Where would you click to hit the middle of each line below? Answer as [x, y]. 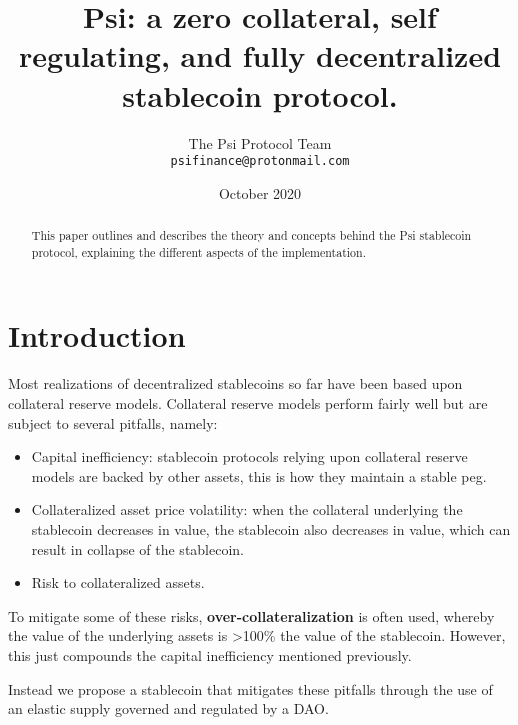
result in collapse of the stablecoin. [138, 548]
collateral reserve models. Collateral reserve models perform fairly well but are [248, 402]
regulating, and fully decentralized [260, 55]
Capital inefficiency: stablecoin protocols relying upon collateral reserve [249, 456]
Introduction [97, 335]
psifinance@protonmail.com [260, 161]
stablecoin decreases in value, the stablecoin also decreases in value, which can [271, 528]
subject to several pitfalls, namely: [113, 422]
